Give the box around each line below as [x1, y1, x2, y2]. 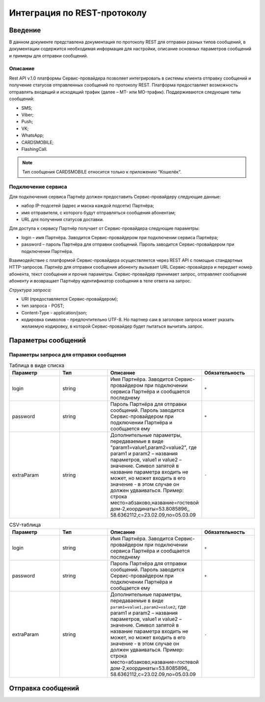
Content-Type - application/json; [21, 309, 87, 315]
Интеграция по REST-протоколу [9, 7, 147, 18]
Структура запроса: [9, 287, 52, 293]
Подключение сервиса [9, 183, 67, 190]
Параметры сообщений [9, 337, 86, 345]
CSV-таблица [9, 521, 41, 528]
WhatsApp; [21, 133, 44, 139]
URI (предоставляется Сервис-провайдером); [21, 296, 118, 302]
